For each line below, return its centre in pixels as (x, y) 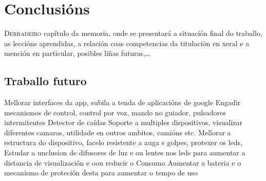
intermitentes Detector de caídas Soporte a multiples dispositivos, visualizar (123, 122)
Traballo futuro (45, 81)
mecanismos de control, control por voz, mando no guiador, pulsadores (115, 112)
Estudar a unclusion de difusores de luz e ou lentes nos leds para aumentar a (125, 153)
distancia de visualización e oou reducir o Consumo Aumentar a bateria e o (123, 162)
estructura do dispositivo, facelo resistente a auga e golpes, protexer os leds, (123, 142)
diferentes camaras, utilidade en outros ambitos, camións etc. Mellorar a (118, 132)
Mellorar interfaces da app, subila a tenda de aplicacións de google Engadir (122, 102)
